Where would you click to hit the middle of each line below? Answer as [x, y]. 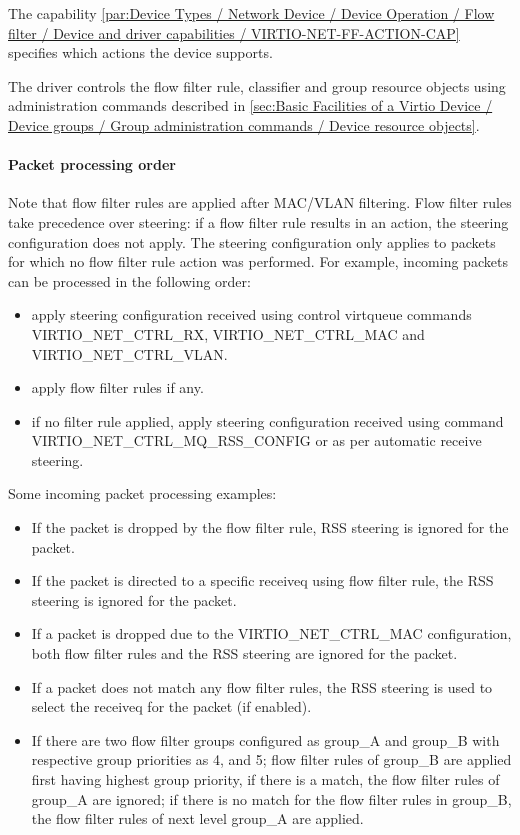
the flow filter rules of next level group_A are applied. [197, 818]
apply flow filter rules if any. [117, 387]
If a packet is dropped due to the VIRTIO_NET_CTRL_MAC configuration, [271, 633]
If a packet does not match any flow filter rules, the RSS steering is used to [262, 686]
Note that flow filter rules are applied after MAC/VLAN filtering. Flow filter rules [260, 202]
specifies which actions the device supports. [140, 52]
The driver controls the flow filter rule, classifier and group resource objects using [257, 85]
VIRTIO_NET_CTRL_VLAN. [129, 353]
